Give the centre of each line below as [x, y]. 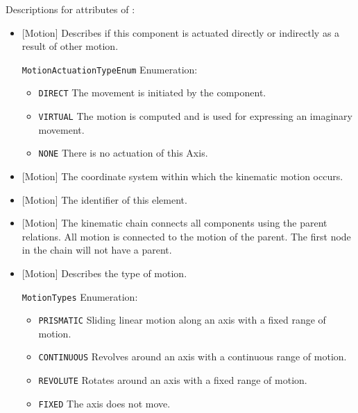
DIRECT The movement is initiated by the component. [152, 93]
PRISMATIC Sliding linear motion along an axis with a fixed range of [182, 320]
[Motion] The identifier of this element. [104, 199]
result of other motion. [70, 46]
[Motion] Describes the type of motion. [104, 273]
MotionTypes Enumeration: [80, 296]
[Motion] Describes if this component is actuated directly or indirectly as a [181, 32]
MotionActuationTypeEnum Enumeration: [110, 69]
